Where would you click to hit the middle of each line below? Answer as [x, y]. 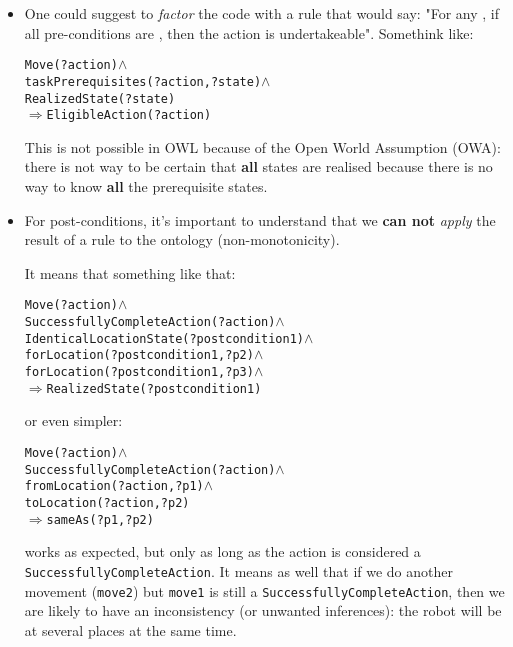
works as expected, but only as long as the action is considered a [222, 551]
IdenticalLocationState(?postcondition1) [164, 338]
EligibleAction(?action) [129, 115]
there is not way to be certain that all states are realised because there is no [258, 166]
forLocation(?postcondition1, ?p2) [139, 355]
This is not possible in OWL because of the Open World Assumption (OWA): [262, 146]
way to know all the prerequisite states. [146, 186]
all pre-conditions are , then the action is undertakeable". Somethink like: [249, 32]
